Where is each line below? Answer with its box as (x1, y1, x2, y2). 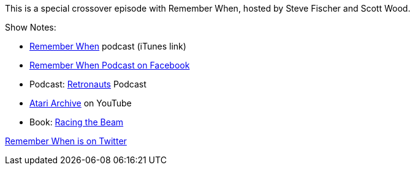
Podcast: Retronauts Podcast (29, 79, 147, 89)
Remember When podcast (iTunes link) (29, 41, 186, 51)
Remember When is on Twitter (5, 136, 127, 146)
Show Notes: (5, 22, 56, 32)
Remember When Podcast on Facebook (29, 60, 190, 70)
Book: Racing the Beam (29, 117, 124, 127)
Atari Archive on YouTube (29, 98, 132, 108)
